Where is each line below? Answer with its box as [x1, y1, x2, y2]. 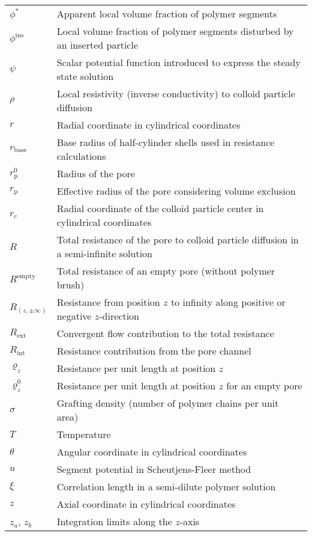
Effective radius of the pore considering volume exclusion [56, 184, 296, 198]
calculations [56, 149, 106, 163]
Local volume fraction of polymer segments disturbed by [56, 24, 294, 38]
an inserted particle [56, 38, 138, 52]
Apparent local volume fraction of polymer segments [56, 7, 277, 20]
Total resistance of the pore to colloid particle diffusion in [56, 233, 299, 246]
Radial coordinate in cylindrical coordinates [56, 118, 241, 132]
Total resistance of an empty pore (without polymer [56, 264, 275, 278]
